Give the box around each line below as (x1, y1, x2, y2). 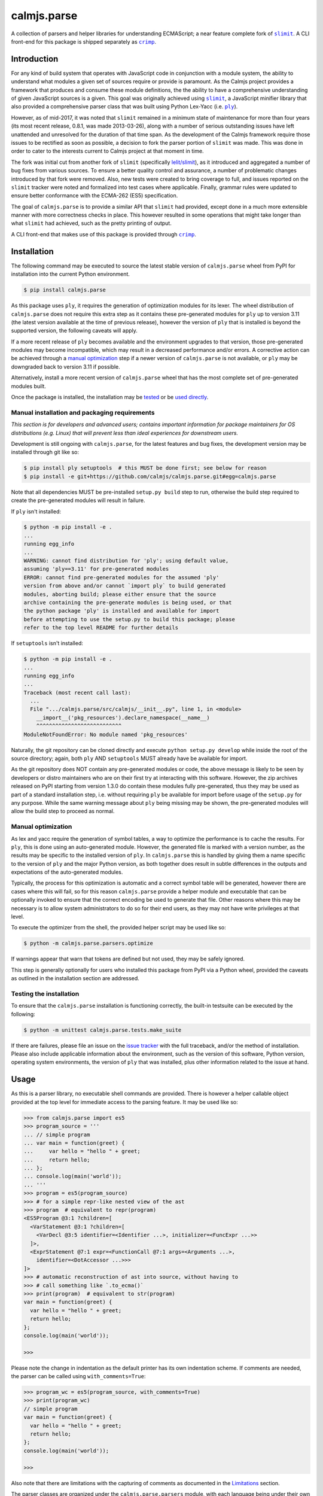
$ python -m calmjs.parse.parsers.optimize (23, 940, 154, 947)
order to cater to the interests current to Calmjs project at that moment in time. (11, 147, 204, 155)
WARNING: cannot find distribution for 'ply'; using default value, (23, 557, 229, 564)
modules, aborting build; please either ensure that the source (23, 591, 217, 598)
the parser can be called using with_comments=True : (11, 1373, 146, 1380)
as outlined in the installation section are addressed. (11, 975, 140, 982)
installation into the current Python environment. (11, 270, 130, 278)
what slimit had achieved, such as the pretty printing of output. (11, 220, 172, 227)
